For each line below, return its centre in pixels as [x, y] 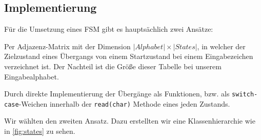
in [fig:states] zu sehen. [40, 131]
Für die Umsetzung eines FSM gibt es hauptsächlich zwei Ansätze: [109, 29]
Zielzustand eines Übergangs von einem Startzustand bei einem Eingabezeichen [129, 56]
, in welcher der [221, 46]
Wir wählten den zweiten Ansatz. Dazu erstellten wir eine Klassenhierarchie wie [130, 121]
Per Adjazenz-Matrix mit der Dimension [67, 46]
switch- [245, 95]
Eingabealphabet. [32, 76]
